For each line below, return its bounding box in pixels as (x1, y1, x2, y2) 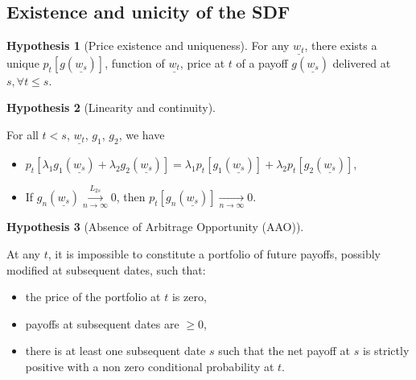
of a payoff (236, 54, 288, 71)
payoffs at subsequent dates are (25, 315, 179, 332)
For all (6, 126, 39, 143)
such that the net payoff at (218, 342, 351, 359)
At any (6, 245, 40, 262)
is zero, (171, 288, 207, 305)
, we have (118, 126, 165, 143)
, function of (105, 54, 165, 71)
